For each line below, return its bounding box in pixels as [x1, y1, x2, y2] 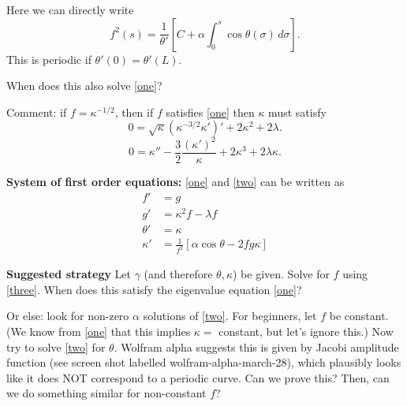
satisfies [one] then [166, 103, 255, 120]
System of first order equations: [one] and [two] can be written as [6, 173, 345, 189]
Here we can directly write [6, 2, 134, 17]
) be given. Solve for [232, 266, 330, 282]
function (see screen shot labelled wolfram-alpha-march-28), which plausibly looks [6, 354, 401, 371]
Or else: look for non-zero [6, 307, 129, 324]
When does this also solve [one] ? [6, 77, 162, 94]
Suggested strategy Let [6, 266, 132, 282]
